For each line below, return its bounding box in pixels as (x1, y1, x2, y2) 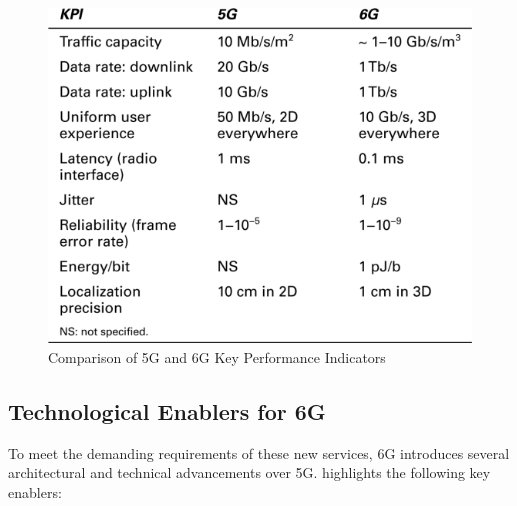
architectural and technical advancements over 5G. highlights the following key (8, 462, 491, 483)
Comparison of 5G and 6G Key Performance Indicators (48, 346, 386, 367)
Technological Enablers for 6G (8, 395, 326, 426)
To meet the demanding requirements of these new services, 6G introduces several (8, 442, 510, 463)
